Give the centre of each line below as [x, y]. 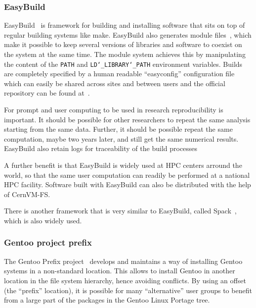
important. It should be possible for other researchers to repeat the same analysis [127, 119]
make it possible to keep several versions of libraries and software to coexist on [123, 44]
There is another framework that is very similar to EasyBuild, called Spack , [120, 211]
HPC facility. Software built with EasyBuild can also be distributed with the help [128, 184]
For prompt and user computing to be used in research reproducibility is [114, 110]
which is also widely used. [43, 220]
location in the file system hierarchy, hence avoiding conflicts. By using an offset [125, 280]
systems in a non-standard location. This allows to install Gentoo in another [120, 271]
